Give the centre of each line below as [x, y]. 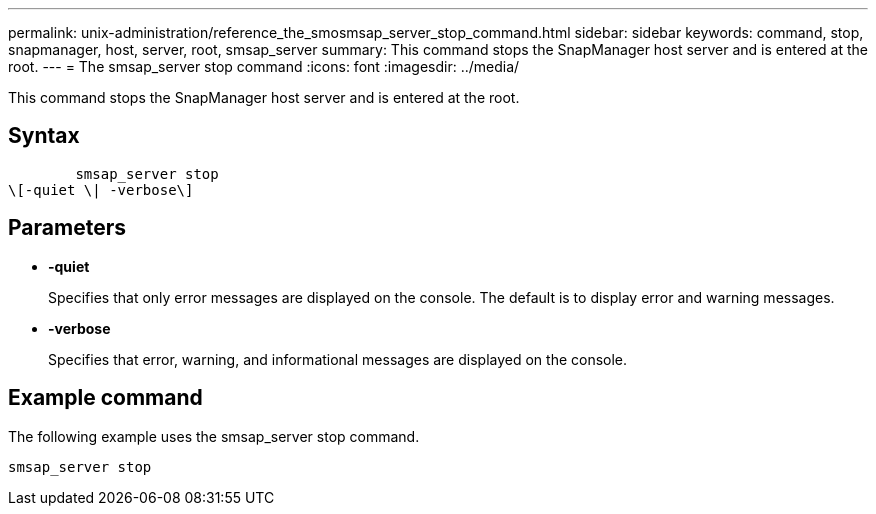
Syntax [44, 136]
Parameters [67, 228]
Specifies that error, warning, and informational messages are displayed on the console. [338, 359]
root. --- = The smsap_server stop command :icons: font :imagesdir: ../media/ [264, 66]
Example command [105, 398]
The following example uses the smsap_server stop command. [214, 436]
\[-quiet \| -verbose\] [101, 189]
